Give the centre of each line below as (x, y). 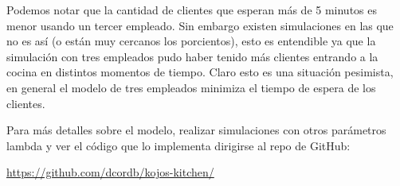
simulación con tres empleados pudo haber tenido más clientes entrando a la (192, 56)
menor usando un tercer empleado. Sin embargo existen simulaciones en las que (200, 25)
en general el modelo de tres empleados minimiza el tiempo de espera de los (191, 87)
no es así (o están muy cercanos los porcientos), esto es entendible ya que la (191, 41)
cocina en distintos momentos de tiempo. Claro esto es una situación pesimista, (200, 72)
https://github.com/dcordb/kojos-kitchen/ (110, 172)
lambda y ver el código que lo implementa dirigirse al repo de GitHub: (178, 145)
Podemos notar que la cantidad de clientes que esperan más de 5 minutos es (192, 10)
